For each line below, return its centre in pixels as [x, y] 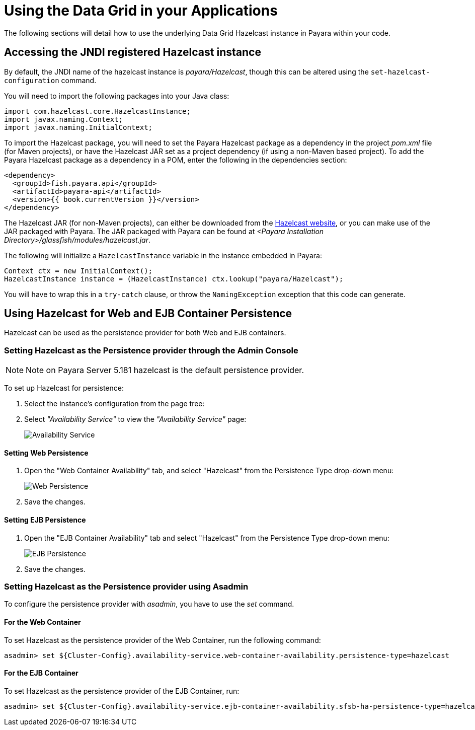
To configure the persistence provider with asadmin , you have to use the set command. [149, 604]
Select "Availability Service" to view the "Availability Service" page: [135, 419]
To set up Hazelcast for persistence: [64, 388]
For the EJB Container [41, 673]
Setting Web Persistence [46, 453]
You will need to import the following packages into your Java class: [117, 96]
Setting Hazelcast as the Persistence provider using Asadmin [126, 587]
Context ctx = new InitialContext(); [78, 271]
